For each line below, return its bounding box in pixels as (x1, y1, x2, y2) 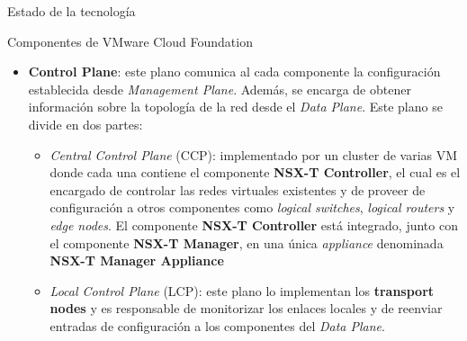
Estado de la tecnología (7, 2, 136, 20)
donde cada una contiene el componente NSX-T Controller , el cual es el (49, 163, 461, 182)
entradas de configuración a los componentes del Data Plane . (49, 316, 385, 335)
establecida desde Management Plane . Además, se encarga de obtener (28, 79, 411, 98)
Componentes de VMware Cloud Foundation (7, 31, 253, 50)
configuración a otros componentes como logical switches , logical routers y (49, 198, 455, 217)
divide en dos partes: (28, 114, 143, 133)
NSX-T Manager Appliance (49, 251, 224, 270)
